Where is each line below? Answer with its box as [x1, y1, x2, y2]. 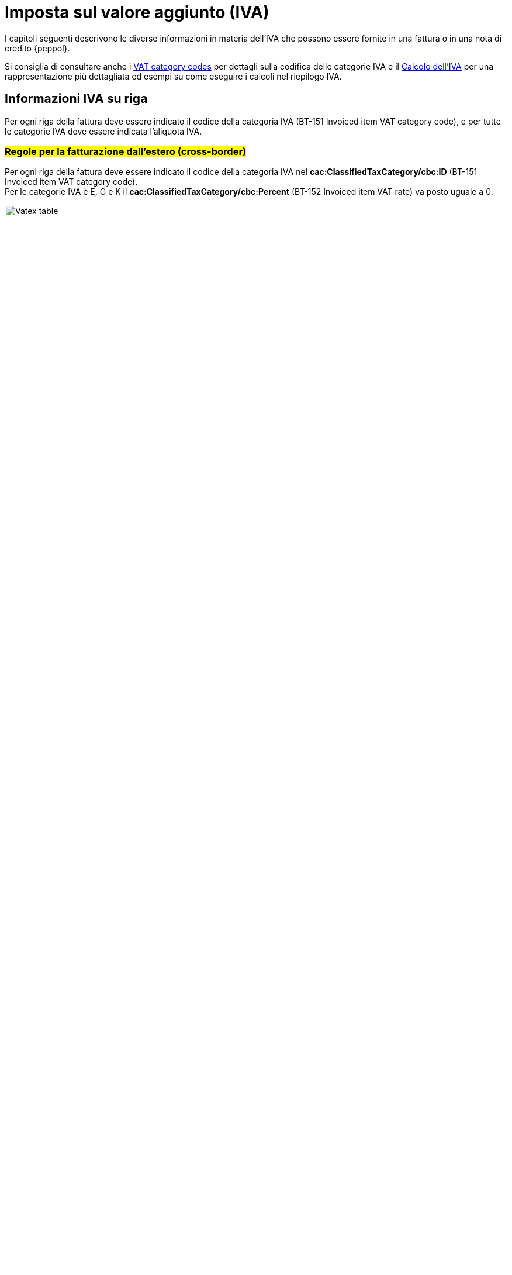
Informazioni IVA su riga [5, 91, 148, 106]
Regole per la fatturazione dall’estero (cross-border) [5, 145, 247, 157]
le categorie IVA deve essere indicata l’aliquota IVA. [5, 126, 202, 136]
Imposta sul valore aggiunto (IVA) [5, 2, 269, 22]
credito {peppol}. [5, 43, 70, 53]
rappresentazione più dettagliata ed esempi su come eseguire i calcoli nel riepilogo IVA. [5, 71, 342, 81]
